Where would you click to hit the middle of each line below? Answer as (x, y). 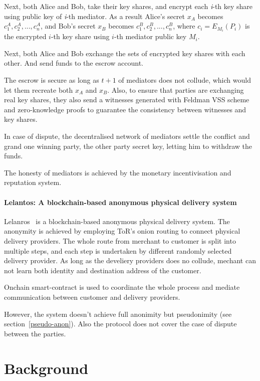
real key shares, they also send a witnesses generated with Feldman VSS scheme (127, 100)
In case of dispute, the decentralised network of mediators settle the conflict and (127, 136)
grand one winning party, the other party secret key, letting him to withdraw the (128, 146)
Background (46, 368)
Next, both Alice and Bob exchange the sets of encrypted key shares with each (125, 53)
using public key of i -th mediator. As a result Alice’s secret (95, 16)
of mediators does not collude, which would (185, 80)
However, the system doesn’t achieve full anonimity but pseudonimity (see (118, 314)
